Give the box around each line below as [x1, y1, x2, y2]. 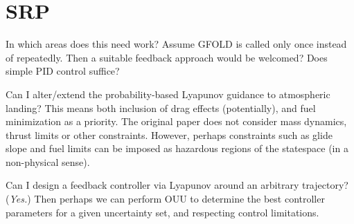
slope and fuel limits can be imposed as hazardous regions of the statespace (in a [6, 141, 348, 156]
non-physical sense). [6, 154, 90, 169]
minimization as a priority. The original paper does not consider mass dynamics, [6, 114, 347, 129]
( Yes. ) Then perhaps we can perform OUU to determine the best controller [6, 192, 325, 206]
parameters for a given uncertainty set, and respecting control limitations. [6, 205, 319, 219]
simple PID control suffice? [6, 64, 120, 78]
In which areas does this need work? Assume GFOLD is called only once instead [6, 37, 347, 51]
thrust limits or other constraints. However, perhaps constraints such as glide [6, 127, 333, 142]
